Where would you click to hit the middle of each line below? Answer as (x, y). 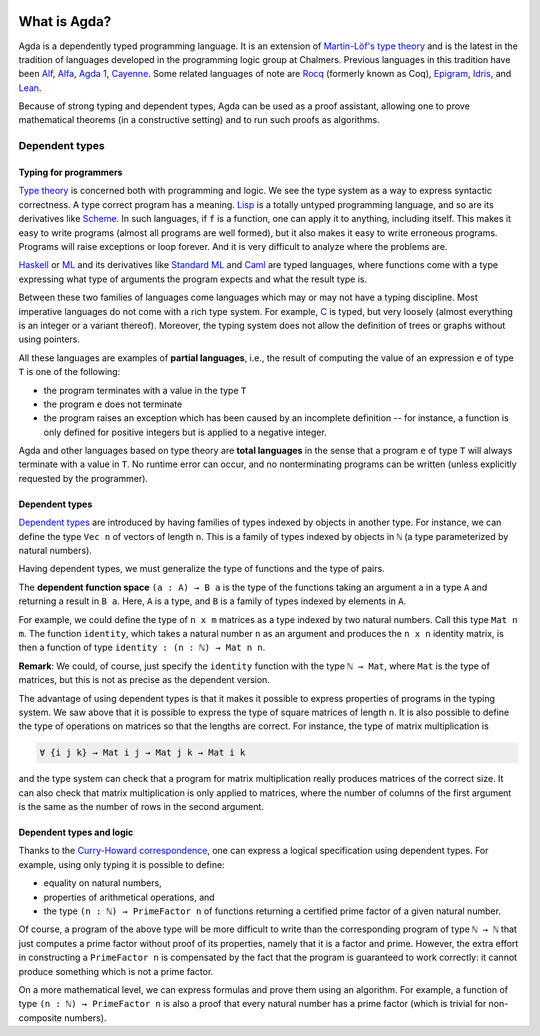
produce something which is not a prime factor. (116, 971)
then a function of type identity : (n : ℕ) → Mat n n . (142, 647)
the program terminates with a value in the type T (145, 390)
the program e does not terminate (113, 404)
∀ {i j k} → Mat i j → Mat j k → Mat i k (142, 753)
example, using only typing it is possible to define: (121, 864)
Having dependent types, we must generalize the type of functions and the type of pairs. (201, 569)
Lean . (30, 87)
